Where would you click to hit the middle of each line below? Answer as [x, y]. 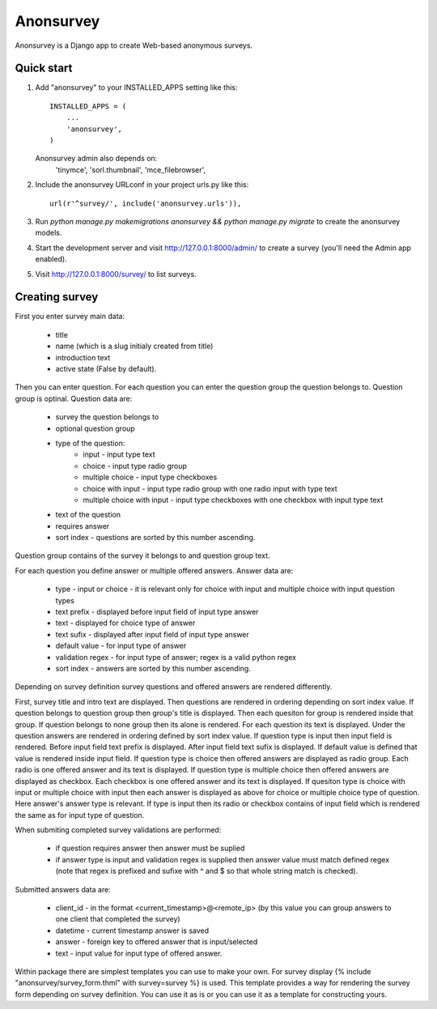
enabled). [51, 259]
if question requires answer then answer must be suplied [150, 848]
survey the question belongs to [107, 417]
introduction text [83, 357]
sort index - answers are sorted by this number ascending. [153, 668]
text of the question [88, 515]
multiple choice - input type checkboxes [150, 477]
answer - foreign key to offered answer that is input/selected [157, 942]
